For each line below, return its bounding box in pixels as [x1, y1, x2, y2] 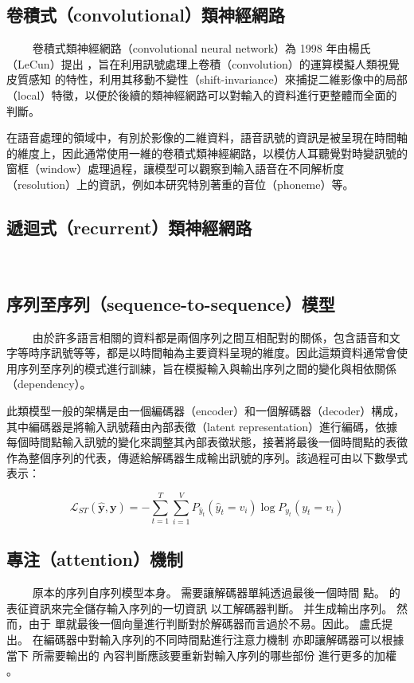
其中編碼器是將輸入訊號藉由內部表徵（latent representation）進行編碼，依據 [6, 418, 397, 434]
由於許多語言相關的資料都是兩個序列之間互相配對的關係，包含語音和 [32, 328, 389, 345]
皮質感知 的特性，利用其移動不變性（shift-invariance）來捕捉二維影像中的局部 [6, 71, 408, 88]
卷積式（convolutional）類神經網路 [6, 2, 285, 27]
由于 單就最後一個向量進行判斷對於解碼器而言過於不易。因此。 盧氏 [28, 615, 382, 632]
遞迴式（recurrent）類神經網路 [6, 214, 252, 239]
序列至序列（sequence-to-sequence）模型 [6, 291, 335, 316]
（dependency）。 [6, 375, 92, 392]
